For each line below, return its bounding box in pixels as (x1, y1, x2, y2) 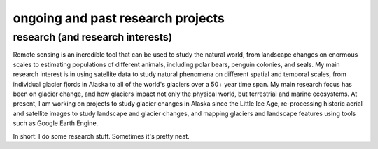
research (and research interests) (13, 31, 173, 43)
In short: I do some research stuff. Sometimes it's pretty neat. (13, 132, 190, 140)
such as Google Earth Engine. (13, 119, 99, 127)
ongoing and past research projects (13, 10, 225, 26)
